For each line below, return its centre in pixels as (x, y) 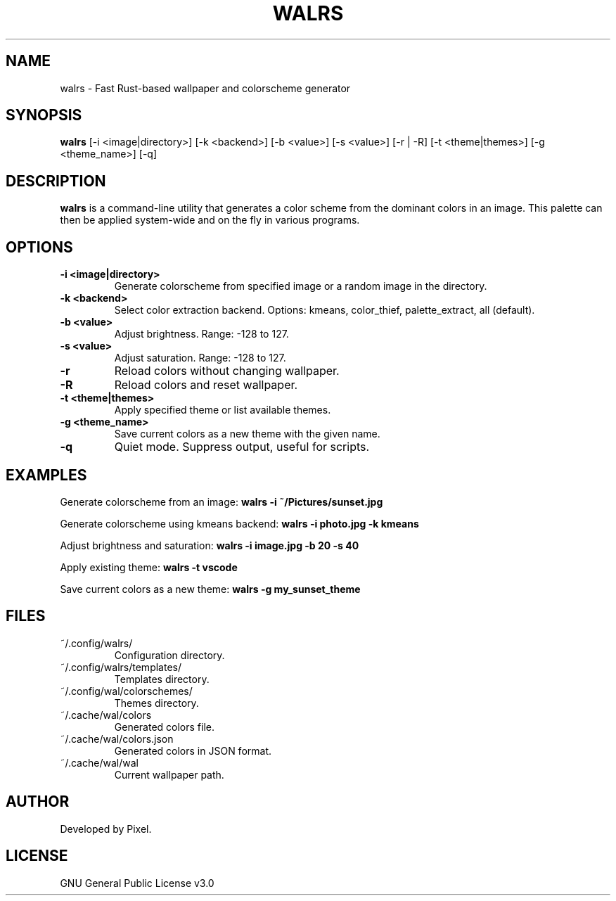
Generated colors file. (165, 727)
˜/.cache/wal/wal (99, 762)
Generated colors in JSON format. (193, 750)
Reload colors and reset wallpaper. (206, 385)
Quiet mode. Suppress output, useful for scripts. (242, 447)
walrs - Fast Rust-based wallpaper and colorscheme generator (205, 88)
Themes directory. (156, 703)
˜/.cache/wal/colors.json (117, 739)
